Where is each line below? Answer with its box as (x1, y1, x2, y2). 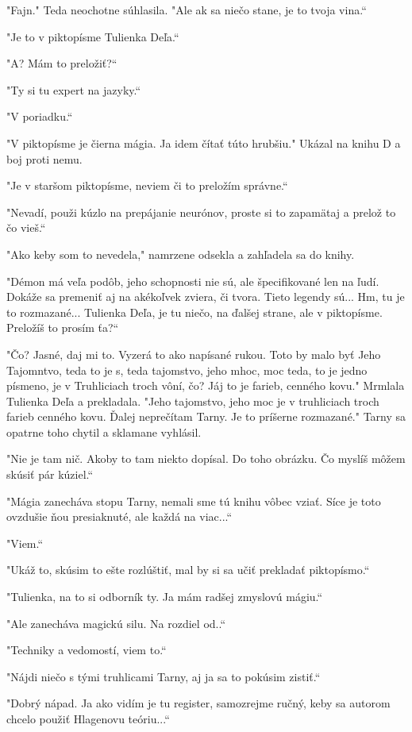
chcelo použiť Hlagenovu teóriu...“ (6, 711, 170, 726)
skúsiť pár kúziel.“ (6, 466, 94, 483)
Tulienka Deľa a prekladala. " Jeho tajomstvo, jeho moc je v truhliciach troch (6, 392, 379, 409)
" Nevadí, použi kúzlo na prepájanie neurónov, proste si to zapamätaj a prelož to (6, 203, 396, 220)
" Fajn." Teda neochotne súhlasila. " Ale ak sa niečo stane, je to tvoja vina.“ (6, 2, 367, 17)
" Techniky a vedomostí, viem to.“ (6, 641, 167, 658)
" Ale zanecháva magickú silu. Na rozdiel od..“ (6, 614, 226, 631)
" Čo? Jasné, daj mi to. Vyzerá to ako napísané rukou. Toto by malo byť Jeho (6, 345, 381, 362)
